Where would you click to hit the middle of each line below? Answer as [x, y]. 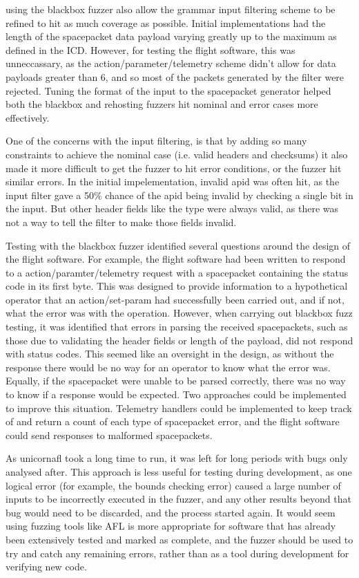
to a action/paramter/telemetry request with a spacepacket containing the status [177, 272]
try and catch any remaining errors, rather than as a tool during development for [177, 553]
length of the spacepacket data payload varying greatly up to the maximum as [171, 36]
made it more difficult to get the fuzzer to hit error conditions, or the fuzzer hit [174, 168]
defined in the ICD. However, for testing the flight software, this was [151, 49]
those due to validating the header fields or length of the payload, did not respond [179, 340]
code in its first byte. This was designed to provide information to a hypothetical [177, 286]
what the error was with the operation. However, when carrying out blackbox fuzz [179, 313]
